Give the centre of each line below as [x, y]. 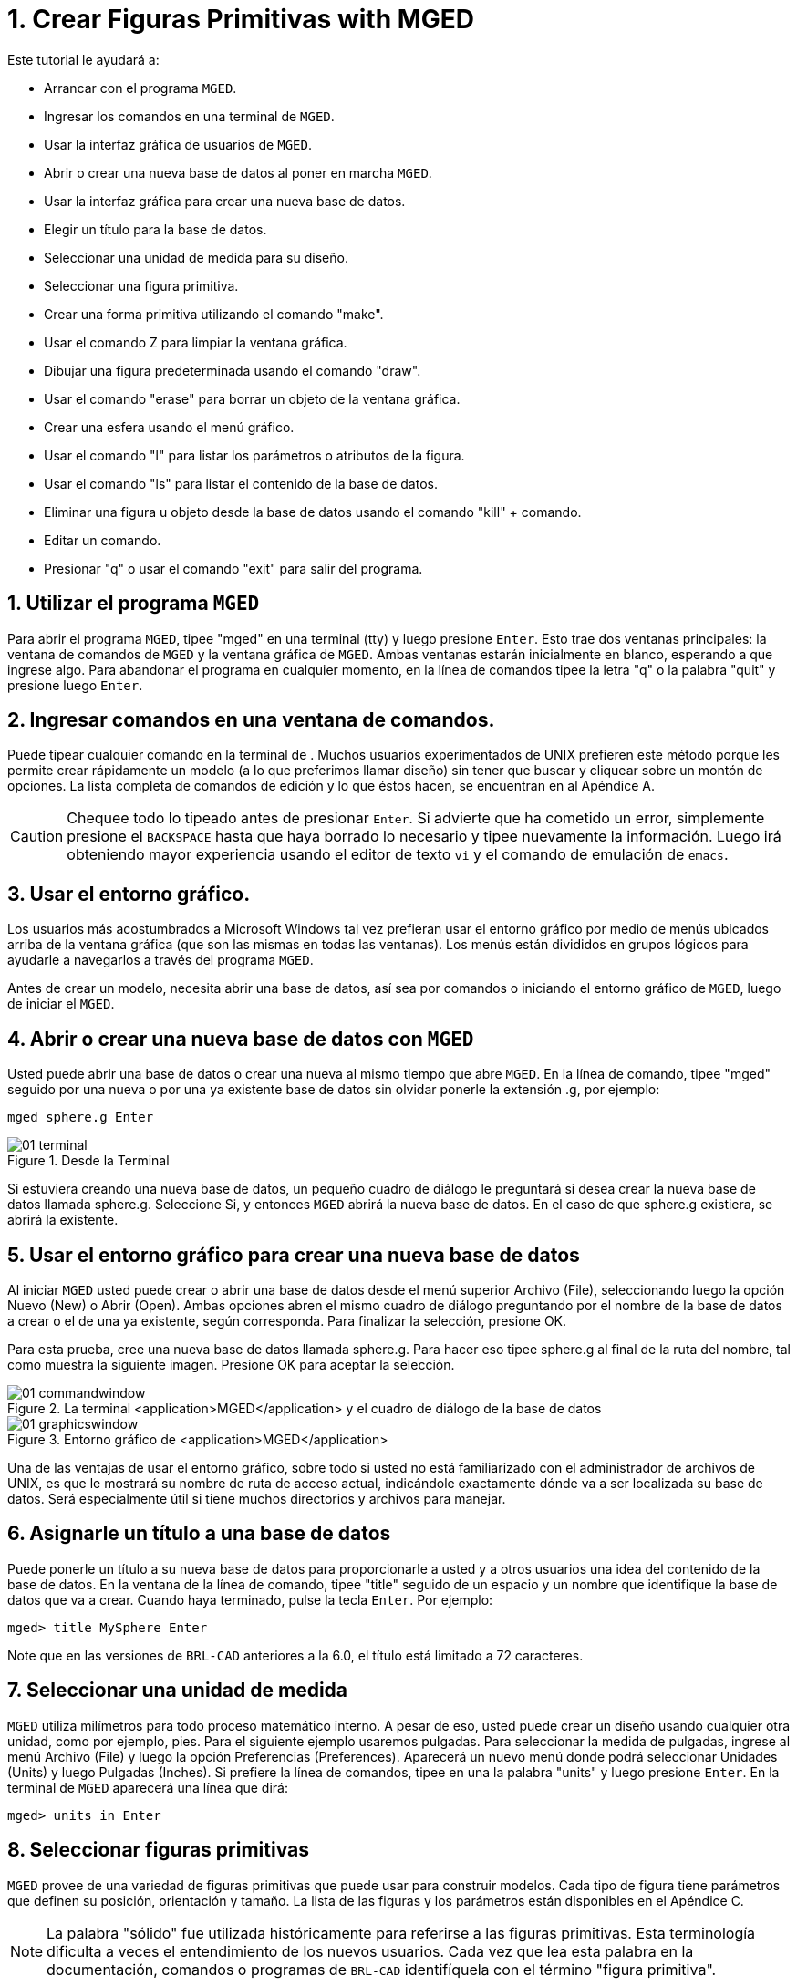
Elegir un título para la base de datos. [155, 229]
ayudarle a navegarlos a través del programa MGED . [160, 960]
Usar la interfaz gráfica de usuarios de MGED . [178, 144]
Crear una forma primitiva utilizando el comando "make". [214, 314]
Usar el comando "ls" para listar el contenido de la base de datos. [241, 483]
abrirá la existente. [63, 1220]
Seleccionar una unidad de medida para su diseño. [196, 257]
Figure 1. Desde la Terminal [88, 1161]
